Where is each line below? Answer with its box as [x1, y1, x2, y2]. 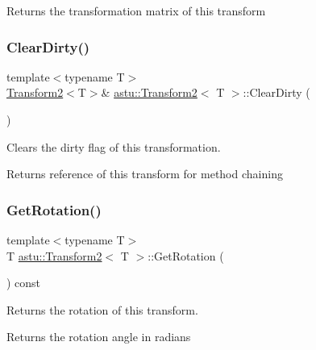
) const [6, 274, 41, 291]
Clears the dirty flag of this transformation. [6, 138, 221, 155]
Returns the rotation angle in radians [6, 328, 191, 345]
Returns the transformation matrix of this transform [6, 2, 266, 19]
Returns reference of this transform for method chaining [6, 165, 283, 182]
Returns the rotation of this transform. [6, 301, 198, 318]
